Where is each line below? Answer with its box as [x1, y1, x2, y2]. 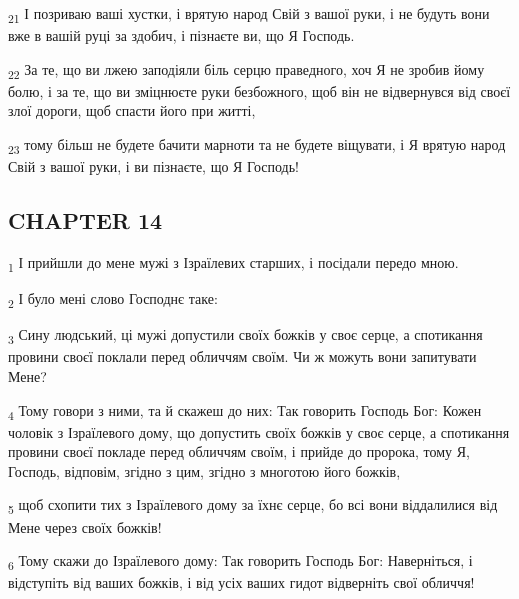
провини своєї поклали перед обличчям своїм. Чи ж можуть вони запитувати [8, 346, 477, 367]
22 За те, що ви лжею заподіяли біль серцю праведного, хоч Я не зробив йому [8, 58, 485, 82]
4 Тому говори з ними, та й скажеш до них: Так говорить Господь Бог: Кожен [8, 399, 482, 423]
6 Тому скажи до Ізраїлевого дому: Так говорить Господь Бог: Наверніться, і [8, 550, 473, 573]
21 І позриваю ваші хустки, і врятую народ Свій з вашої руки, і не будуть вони [8, 3, 490, 26]
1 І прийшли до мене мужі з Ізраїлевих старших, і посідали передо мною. [8, 251, 459, 275]
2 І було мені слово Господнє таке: [8, 288, 218, 311]
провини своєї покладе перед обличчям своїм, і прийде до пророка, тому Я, [8, 441, 470, 462]
